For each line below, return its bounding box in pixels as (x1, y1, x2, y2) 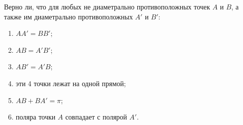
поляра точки (15, 112, 56, 122)
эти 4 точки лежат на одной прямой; (15, 78, 126, 88)
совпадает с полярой (65, 112, 127, 122)
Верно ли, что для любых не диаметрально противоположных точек (4, 1, 210, 11)
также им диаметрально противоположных (4, 11, 133, 21)
